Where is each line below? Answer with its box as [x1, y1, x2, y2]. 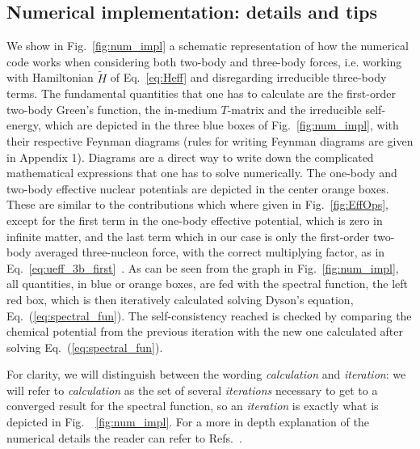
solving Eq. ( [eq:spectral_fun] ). [6, 338, 163, 355]
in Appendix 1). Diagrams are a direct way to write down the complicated [6, 148, 374, 165]
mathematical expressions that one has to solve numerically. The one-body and [6, 164, 397, 181]
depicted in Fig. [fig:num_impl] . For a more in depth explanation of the [6, 413, 369, 430]
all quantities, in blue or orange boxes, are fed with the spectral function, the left [6, 275, 409, 292]
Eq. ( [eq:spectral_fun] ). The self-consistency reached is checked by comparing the [6, 307, 412, 324]
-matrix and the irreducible [227, 100, 362, 117]
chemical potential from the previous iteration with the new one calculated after [6, 323, 404, 340]
